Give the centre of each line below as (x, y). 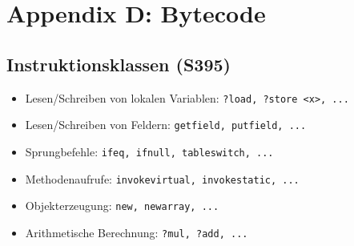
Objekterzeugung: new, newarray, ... (122, 206)
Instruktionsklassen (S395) (119, 64)
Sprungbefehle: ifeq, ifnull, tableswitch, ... (149, 151)
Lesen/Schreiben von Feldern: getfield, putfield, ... (166, 125)
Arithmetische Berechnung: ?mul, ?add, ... (137, 232)
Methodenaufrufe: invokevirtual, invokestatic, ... (162, 178)
